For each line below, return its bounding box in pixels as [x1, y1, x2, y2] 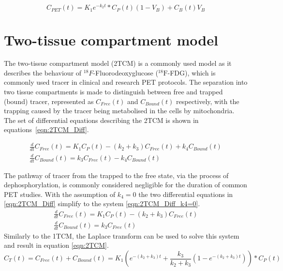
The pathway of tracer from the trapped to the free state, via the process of [4, 170, 229, 180]
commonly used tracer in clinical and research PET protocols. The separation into [4, 77, 248, 87]
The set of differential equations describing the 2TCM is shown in [4, 115, 199, 125]
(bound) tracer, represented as [4, 96, 94, 106]
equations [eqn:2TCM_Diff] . [4, 124, 89, 135]
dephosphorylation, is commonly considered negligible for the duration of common [4, 180, 247, 190]
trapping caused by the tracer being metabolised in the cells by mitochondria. [4, 105, 235, 116]
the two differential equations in [138, 189, 233, 199]
